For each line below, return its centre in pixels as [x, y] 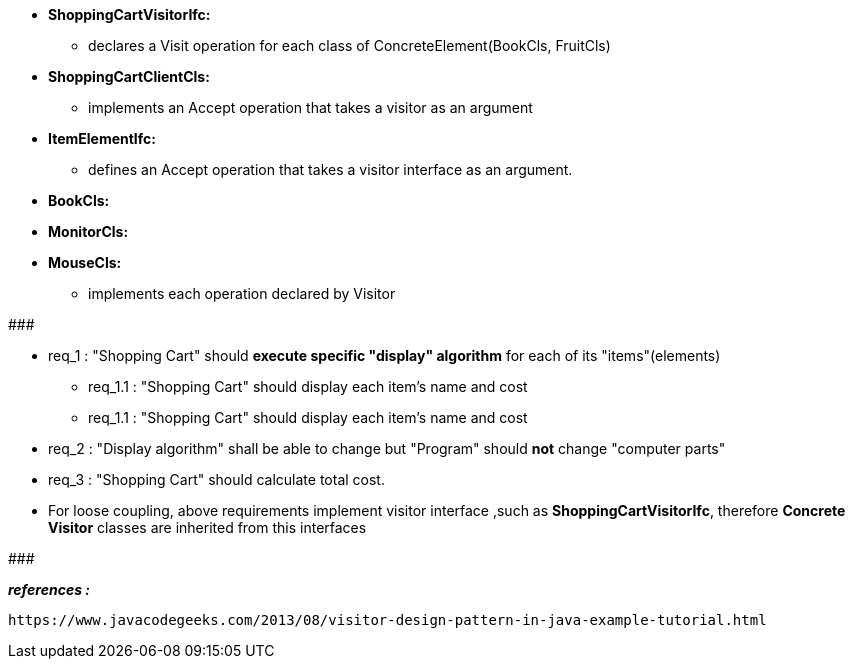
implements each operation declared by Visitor [242, 293]
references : [49, 589]
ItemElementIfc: [102, 138]
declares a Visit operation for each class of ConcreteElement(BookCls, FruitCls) [349, 45]
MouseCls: [85, 262]
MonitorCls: [88, 231]
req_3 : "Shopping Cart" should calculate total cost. [216, 479]
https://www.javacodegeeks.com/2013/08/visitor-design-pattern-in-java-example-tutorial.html [387, 620]
